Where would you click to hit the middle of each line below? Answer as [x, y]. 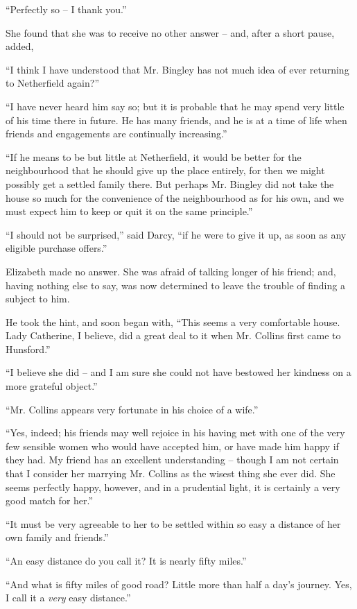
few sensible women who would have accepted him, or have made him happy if [172, 446]
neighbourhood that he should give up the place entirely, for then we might [165, 170]
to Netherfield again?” [52, 83]
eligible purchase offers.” [56, 248]
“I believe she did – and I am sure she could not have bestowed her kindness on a [178, 372]
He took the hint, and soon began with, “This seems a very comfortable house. [173, 321]
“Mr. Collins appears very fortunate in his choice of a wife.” [132, 409]
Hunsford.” [28, 349]
